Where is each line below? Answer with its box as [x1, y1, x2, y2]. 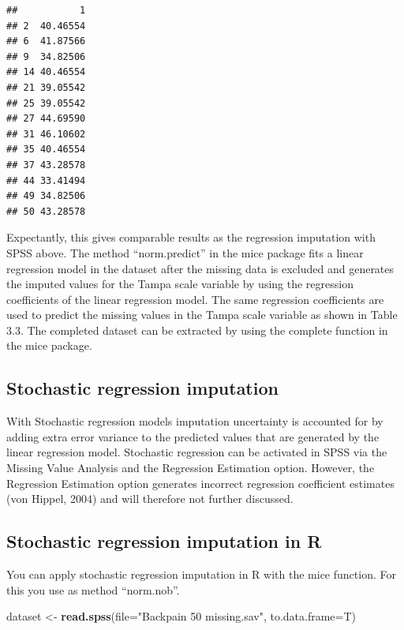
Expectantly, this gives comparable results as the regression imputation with [6, 229, 376, 246]
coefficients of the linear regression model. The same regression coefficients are [6, 291, 384, 307]
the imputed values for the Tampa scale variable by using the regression [6, 276, 353, 292]
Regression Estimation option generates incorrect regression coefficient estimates [6, 474, 395, 491]
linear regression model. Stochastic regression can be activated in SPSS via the [6, 444, 387, 460]
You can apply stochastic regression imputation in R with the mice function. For [6, 566, 396, 583]
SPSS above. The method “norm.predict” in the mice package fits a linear [6, 244, 364, 261]
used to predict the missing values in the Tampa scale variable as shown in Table [6, 306, 398, 323]
